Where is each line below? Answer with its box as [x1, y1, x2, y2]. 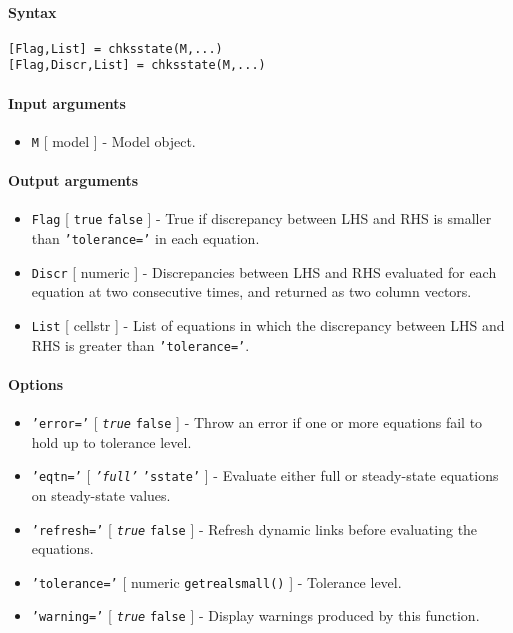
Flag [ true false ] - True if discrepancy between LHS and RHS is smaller [31, 208, 492, 229]
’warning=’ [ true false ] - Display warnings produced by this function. [31, 605, 480, 626]
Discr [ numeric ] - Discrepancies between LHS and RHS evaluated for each [31, 261, 497, 282]
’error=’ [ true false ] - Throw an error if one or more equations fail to [31, 412, 483, 433]
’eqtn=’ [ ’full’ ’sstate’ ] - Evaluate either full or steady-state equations [31, 465, 499, 486]
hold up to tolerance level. [31, 431, 192, 452]
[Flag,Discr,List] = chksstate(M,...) [8, 58, 266, 73]
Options [8, 373, 64, 394]
